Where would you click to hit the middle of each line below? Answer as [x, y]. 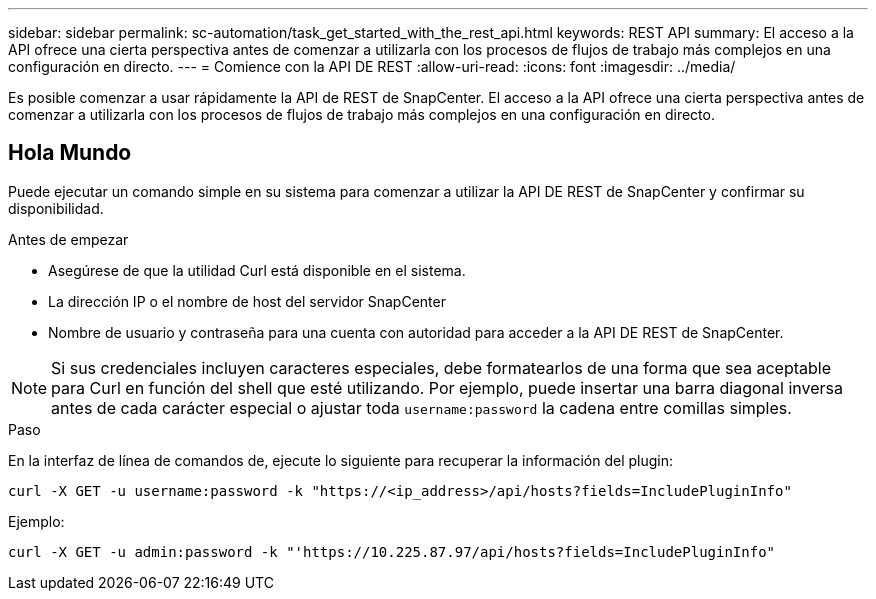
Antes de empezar [68, 239]
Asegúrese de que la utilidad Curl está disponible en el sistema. [257, 270]
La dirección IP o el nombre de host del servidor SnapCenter [247, 301]
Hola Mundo [70, 153]
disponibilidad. [56, 208]
